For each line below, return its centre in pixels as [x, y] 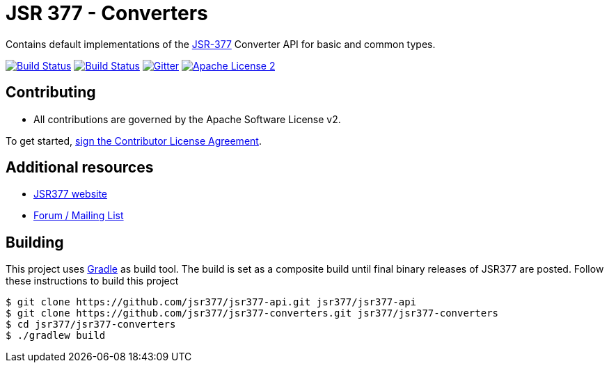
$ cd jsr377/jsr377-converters [91, 325]
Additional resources [80, 168]
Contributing [51, 93]
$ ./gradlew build [56, 336]
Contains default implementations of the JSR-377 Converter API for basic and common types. [221, 44]
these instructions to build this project [92, 281]
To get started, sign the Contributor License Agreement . [134, 141]
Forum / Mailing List [79, 216]
